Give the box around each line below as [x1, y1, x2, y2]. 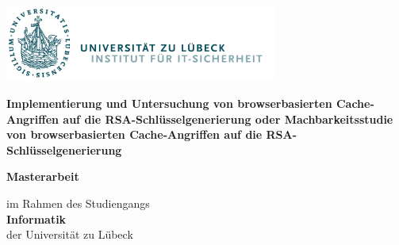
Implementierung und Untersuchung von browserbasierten [6, 95, 332, 112]
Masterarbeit [6, 168, 79, 185]
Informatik [6, 210, 67, 227]
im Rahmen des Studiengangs [6, 195, 150, 212]
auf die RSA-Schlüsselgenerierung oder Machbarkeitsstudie [63, 110, 393, 127]
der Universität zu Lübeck [6, 226, 133, 243]
